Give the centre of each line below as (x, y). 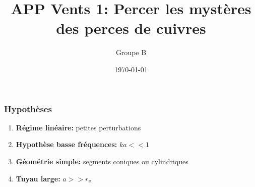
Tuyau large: (38, 178)
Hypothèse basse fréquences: (67, 144)
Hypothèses (28, 108)
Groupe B (131, 52)
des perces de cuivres (131, 28)
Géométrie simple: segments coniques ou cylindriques (102, 161)
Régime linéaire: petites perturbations (78, 127)
